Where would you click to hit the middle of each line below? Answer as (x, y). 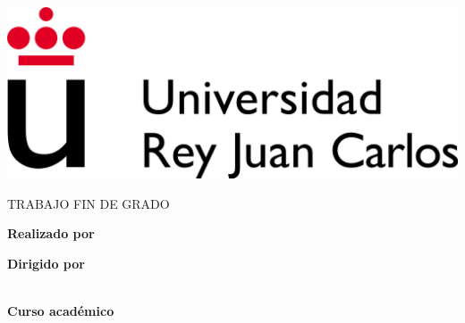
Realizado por (51, 233)
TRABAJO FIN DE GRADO (89, 203)
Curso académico (61, 310)
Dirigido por (46, 263)
